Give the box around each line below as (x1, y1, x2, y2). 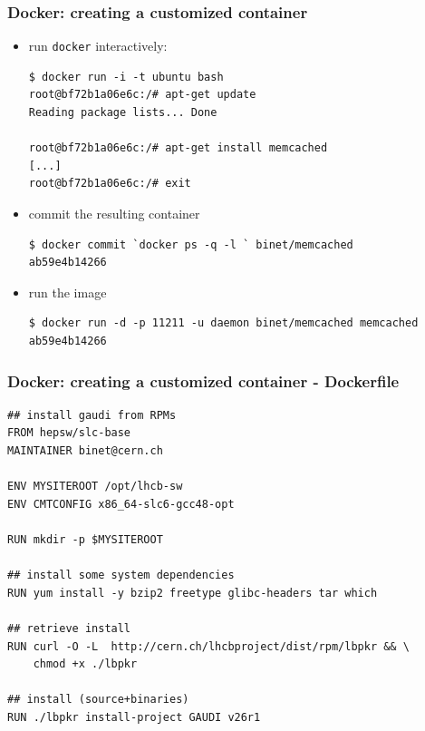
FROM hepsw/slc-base (7, 426, 131, 440)
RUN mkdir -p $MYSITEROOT (7, 532, 163, 546)
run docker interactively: (28, 36, 168, 55)
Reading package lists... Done (28, 106, 217, 120)
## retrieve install (7, 621, 131, 635)
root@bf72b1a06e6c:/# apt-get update (28, 88, 256, 102)
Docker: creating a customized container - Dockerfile (7, 369, 400, 392)
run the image (28, 282, 107, 301)
